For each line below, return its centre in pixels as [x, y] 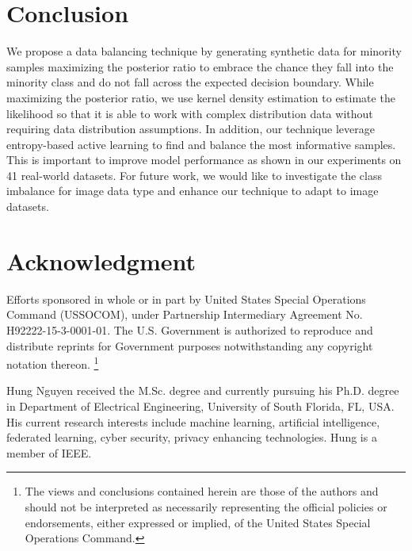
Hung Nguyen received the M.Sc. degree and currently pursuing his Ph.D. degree [203, 390]
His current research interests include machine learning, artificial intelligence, [193, 421]
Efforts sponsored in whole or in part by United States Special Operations [186, 298]
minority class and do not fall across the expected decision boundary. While [190, 82]
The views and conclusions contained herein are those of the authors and [202, 491]
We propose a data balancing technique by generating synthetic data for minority [204, 51]
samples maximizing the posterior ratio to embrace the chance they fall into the [200, 66]
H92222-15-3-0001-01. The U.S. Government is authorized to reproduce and [190, 329]
